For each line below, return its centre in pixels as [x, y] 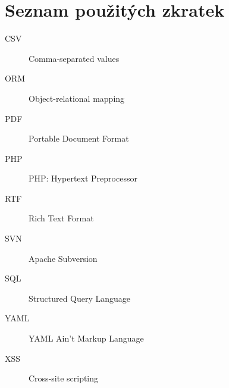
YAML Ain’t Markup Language [86, 338]
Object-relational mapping [77, 98]
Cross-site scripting [64, 378]
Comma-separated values [74, 58]
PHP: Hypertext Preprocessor [83, 178]
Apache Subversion [63, 258]
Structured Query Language [80, 298]
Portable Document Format [79, 138]
